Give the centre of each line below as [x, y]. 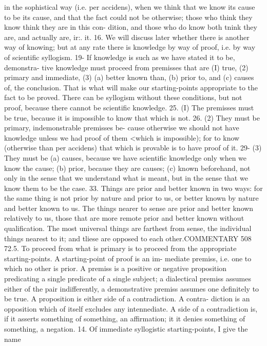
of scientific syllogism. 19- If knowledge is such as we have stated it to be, [120, 57]
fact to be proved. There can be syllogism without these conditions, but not [123, 97]
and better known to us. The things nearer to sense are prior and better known [129, 208]
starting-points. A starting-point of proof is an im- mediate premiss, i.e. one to [128, 258]
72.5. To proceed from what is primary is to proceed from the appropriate [120, 248]
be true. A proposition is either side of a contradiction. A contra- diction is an [127, 299]
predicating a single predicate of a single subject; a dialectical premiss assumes [128, 278]
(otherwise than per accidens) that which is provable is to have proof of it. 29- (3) [133, 148]
